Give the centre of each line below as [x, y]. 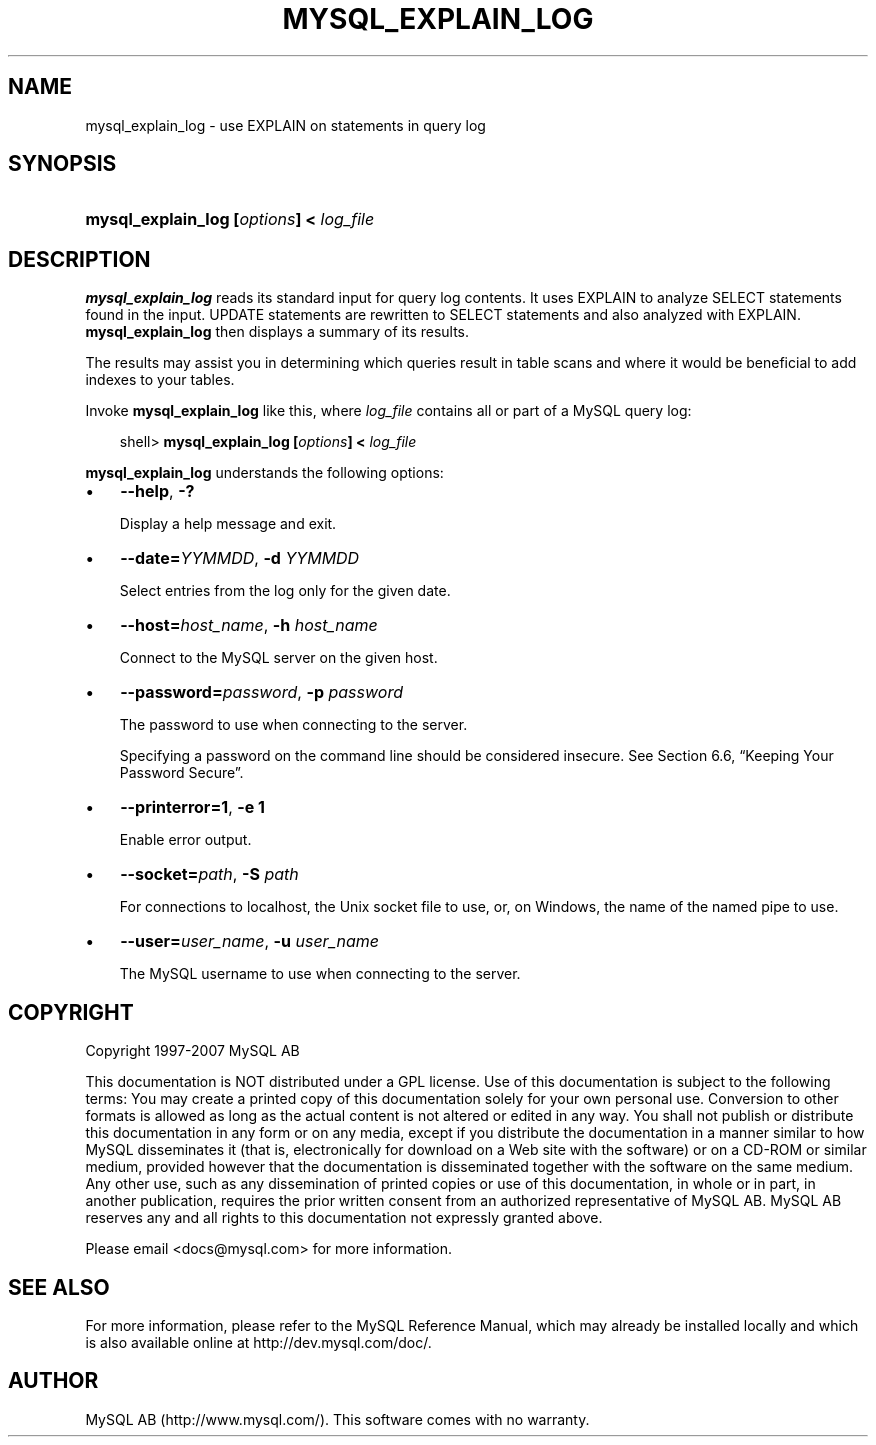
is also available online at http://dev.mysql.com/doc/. [258, 1342]
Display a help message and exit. [228, 524]
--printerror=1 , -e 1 [192, 807]
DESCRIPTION [79, 259]
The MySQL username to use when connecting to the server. [320, 974]
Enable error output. [185, 840]
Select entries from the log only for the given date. [285, 591]
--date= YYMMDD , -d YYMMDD [240, 558]
